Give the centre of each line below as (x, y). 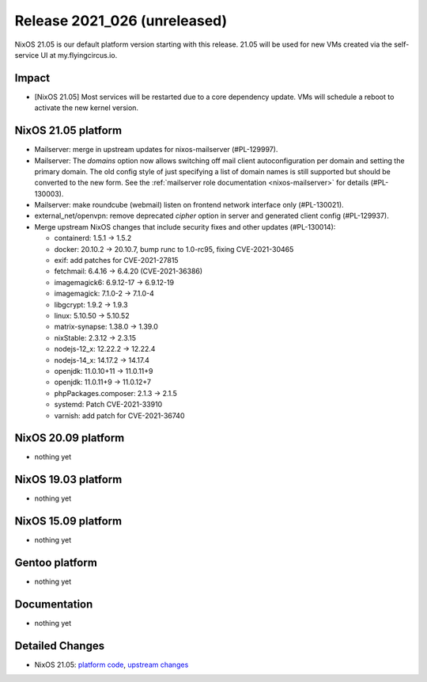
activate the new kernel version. (86, 108)
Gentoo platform (56, 563)
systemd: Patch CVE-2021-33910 (108, 405)
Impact (32, 78)
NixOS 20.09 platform (70, 438)
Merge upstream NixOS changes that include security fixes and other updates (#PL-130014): (185, 227)
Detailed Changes (60, 646)
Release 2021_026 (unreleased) (121, 21)
